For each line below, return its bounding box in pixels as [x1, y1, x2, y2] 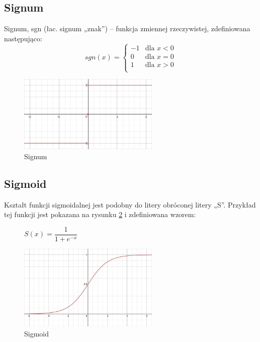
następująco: [4, 33, 42, 43]
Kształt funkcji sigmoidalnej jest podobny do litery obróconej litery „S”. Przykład [4, 199, 256, 210]
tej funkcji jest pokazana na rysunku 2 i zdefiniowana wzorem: [4, 209, 196, 220]
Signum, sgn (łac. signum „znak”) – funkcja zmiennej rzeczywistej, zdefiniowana [4, 23, 250, 34]
